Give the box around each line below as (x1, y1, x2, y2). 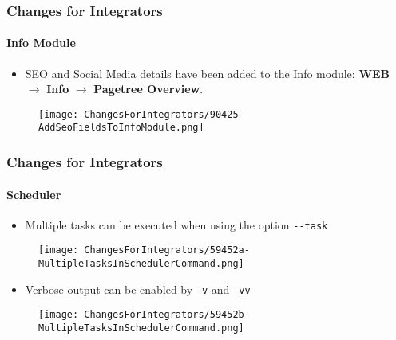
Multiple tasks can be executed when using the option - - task (25, 216, 328, 233)
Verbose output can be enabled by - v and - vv (25, 280, 251, 297)
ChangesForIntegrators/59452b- (84, 309, 250, 321)
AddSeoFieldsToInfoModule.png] (38, 122, 204, 134)
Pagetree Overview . (93, 80, 204, 97)
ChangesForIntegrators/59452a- (84, 244, 250, 256)
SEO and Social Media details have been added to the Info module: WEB (25, 64, 390, 81)
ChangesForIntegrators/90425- (84, 108, 244, 120)
